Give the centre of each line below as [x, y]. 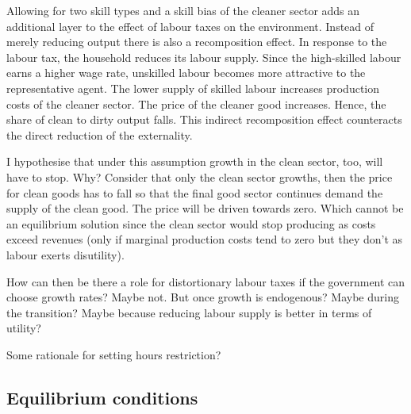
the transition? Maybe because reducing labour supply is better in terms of [189, 312]
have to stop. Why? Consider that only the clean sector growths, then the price [200, 176]
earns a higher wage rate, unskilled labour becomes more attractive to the [186, 73]
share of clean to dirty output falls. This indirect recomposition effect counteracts [204, 119]
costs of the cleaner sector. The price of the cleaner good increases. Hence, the [196, 103]
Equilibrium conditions [102, 397]
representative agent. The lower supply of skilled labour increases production [193, 88]
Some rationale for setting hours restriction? [114, 354]
